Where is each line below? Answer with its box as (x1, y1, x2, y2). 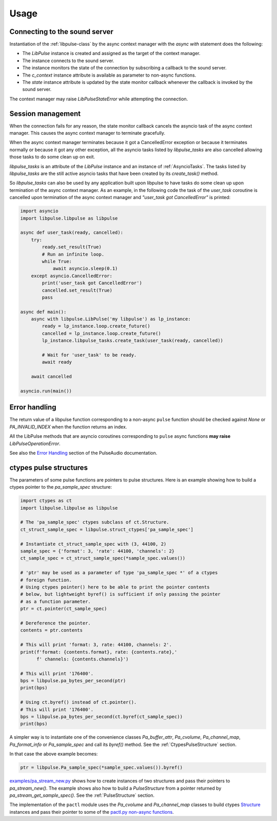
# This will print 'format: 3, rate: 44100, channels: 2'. (20, 642, 172, 648)
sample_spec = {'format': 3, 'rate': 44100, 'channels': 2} (20, 548, 175, 554)
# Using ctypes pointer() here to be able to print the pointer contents (20, 584, 210, 590)
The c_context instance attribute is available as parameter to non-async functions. (22, 72, 196, 78)
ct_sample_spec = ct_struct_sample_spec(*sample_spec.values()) (20, 556, 186, 561)
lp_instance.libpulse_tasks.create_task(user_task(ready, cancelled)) (42, 337, 223, 344)
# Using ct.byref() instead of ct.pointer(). (20, 700, 137, 705)
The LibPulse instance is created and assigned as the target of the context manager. (22, 50, 201, 57)
